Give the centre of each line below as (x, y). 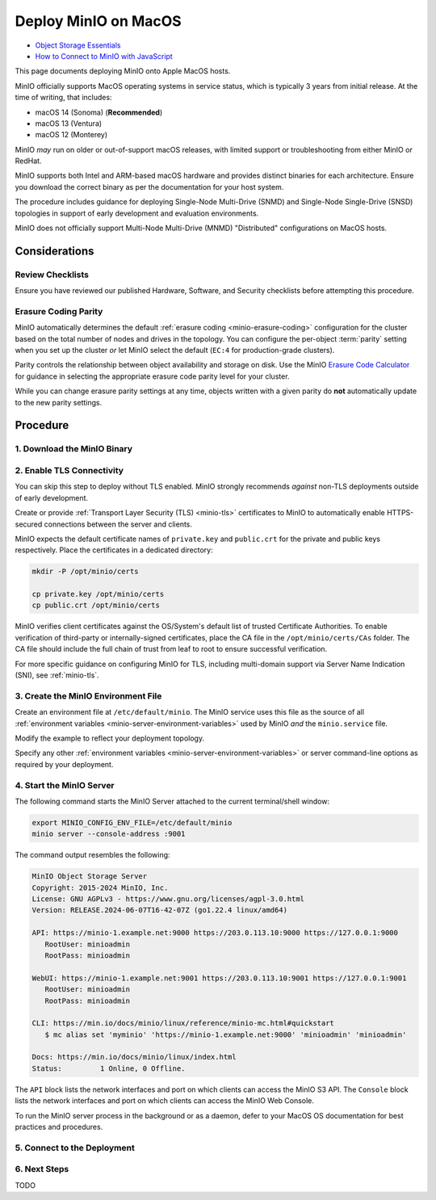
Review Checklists (52, 275)
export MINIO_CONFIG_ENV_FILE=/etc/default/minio (132, 822)
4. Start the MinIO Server (65, 785)
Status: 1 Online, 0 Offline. (109, 1068)
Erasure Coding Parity (59, 311)
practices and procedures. (59, 1127)
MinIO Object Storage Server (90, 877)
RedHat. (28, 161)
